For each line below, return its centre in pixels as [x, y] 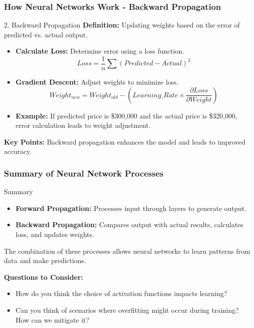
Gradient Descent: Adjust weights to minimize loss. [97, 82]
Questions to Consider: [44, 277]
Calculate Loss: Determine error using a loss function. [100, 51]
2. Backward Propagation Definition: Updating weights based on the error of [122, 25]
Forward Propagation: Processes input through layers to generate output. [131, 208]
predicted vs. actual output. [46, 34]
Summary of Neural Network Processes [84, 173]
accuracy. [18, 151]
